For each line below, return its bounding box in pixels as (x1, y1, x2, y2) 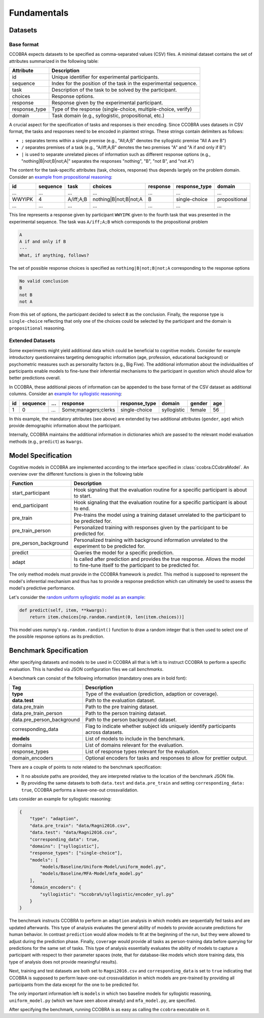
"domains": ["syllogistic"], (29, 843, 100, 849)
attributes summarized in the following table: (9, 58, 99, 64)
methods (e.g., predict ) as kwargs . (9, 438, 83, 444)
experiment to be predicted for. (73, 543, 146, 550)
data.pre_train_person (12, 710, 63, 717)
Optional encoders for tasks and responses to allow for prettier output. (85, 755, 248, 762)
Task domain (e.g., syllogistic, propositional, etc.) (51, 112, 165, 119)
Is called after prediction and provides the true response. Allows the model (73, 556, 245, 562)
